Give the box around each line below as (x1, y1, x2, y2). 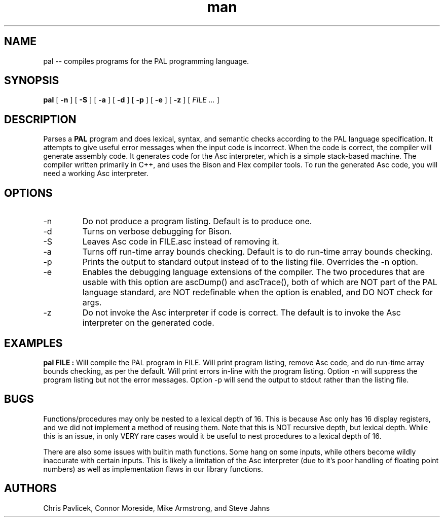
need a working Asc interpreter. (43, 169, 149, 178)
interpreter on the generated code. (82, 318, 214, 328)
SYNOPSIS (4, 74, 59, 87)
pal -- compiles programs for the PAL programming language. (43, 56, 249, 65)
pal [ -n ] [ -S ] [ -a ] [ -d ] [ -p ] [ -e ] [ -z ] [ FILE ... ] (43, 95, 219, 105)
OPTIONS (4, 186, 53, 199)
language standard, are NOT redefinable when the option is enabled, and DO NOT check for (82, 287, 433, 298)
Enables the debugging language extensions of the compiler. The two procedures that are (82, 267, 425, 277)
